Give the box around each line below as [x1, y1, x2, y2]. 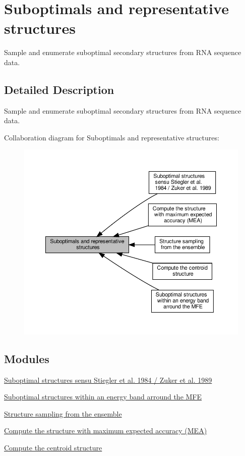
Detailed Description [4, 81, 114, 97]
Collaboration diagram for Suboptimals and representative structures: [4, 132, 219, 142]
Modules [4, 350, 49, 366]
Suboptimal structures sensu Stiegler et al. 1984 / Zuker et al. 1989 [4, 374, 212, 385]
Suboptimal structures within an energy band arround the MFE [4, 391, 202, 402]
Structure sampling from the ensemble [4, 408, 122, 419]
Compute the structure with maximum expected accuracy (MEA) [4, 425, 207, 436]
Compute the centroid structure [4, 442, 102, 453]
